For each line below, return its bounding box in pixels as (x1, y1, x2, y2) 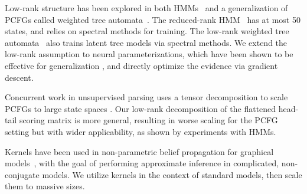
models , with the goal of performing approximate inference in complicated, (5, 157, 279, 169)
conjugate (5, 168, 40, 180)
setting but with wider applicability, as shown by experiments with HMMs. (5, 125, 276, 137)
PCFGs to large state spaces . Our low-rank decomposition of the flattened (5, 102, 276, 114)
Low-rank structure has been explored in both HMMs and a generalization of (5, 2, 288, 14)
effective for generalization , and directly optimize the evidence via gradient (5, 59, 278, 71)
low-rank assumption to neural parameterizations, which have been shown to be (5, 48, 293, 60)
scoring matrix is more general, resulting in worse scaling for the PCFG (19, 114, 278, 126)
